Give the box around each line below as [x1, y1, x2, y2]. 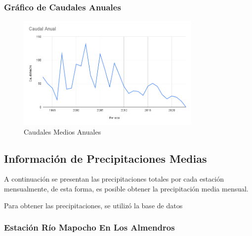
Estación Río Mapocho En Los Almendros [4, 221, 175, 234]
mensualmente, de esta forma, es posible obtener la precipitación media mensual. [4, 183, 249, 193]
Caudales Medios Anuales [24, 126, 101, 137]
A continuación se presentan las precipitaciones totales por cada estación [4, 174, 224, 184]
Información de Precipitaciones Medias [4, 150, 207, 166]
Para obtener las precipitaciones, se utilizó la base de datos [4, 200, 183, 210]
